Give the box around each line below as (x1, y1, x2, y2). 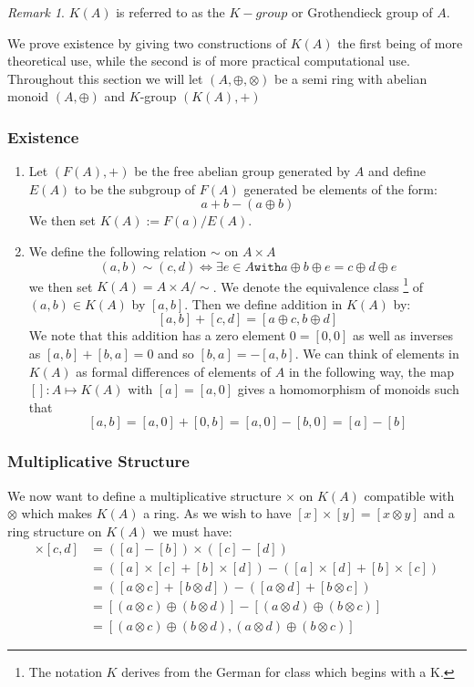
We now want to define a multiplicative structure (7, 485, 282, 505)
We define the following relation (28, 241, 207, 260)
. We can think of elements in (294, 344, 459, 362)
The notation (28, 661, 102, 681)
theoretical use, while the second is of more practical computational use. (7, 51, 410, 70)
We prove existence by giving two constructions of (7, 33, 286, 52)
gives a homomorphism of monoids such (237, 380, 459, 399)
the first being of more (337, 33, 463, 52)
